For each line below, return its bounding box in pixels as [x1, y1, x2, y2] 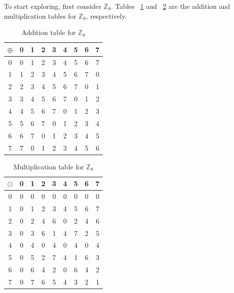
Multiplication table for [13, 161, 84, 171]
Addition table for [21, 27, 76, 37]
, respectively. [86, 10, 127, 21]
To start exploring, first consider [4, 1, 101, 11]
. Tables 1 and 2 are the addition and [111, 1, 231, 11]
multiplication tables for [4, 10, 77, 21]
